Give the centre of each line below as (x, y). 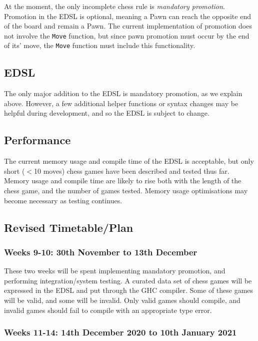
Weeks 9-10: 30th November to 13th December (101, 252)
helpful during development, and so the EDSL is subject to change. (107, 113)
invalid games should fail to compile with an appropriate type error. (108, 310)
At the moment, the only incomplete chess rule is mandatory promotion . (114, 6)
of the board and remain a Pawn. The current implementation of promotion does (128, 26)
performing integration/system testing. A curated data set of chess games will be (128, 280)
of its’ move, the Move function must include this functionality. (100, 45)
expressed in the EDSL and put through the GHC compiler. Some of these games (129, 290)
